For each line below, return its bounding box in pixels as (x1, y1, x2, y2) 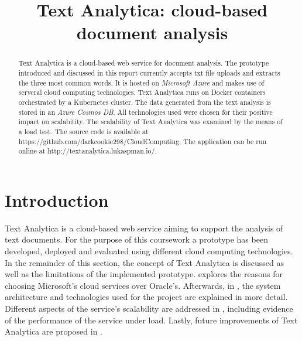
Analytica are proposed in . (5, 325, 103, 337)
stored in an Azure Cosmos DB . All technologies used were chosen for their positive (18, 107, 273, 117)
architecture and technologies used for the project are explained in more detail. (5, 291, 288, 303)
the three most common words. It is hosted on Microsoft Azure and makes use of (18, 77, 265, 87)
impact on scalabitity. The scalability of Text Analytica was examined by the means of (18, 117, 283, 127)
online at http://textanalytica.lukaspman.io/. (18, 146, 157, 156)
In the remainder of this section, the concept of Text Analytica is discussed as (5, 256, 284, 268)
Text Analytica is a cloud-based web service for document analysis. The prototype (18, 58, 269, 68)
